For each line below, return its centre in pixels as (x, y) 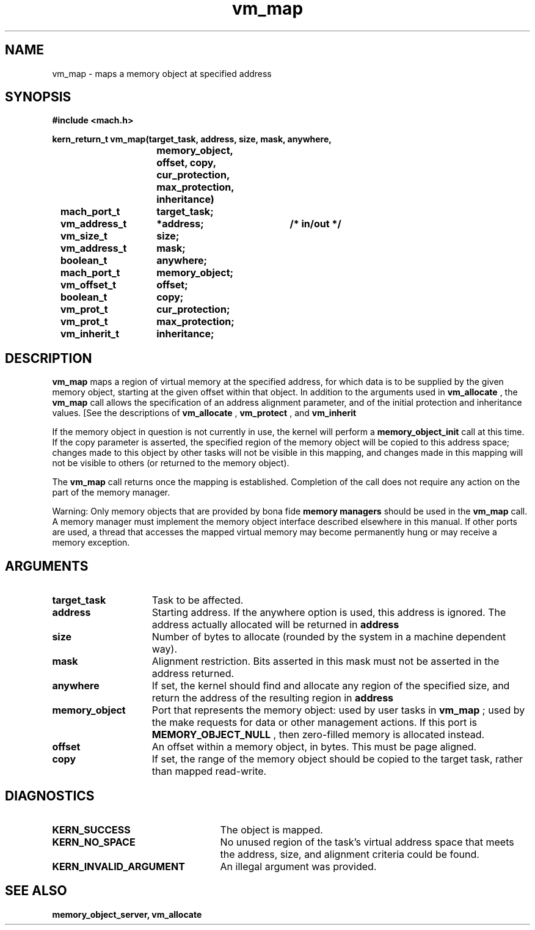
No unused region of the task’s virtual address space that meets (367, 842)
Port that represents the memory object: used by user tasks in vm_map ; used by (338, 710)
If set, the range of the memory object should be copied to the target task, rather (337, 759)
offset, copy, (187, 163)
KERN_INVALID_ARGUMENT (118, 866)
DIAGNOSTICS (50, 796)
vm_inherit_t (90, 334)
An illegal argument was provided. (298, 866)
